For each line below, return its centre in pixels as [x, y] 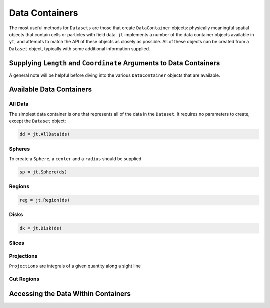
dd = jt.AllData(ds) [45, 134]
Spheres [20, 149]
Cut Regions [24, 279]
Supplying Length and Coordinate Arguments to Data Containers [115, 63]
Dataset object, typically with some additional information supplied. [80, 49]
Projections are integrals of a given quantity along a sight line [75, 266]
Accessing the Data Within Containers [70, 294]
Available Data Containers [51, 90]
